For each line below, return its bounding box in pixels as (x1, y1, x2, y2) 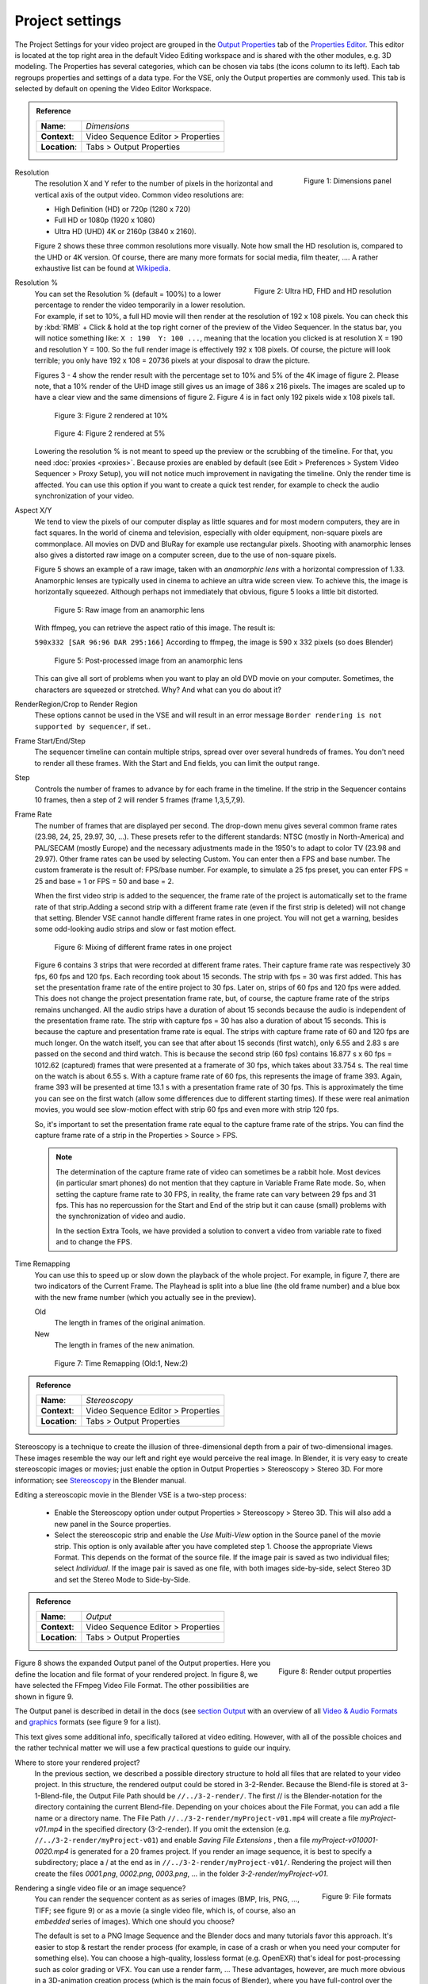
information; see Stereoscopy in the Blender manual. (14, 1475, 186, 1485)
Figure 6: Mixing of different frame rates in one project (54, 942, 232, 952)
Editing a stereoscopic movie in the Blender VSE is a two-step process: (14, 1490, 247, 1499)
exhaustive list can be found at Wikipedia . (34, 263, 171, 273)
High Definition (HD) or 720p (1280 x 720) (54, 205, 191, 214)
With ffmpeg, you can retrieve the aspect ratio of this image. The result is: (34, 623, 276, 632)
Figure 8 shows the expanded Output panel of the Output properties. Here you (14, 1659, 271, 1668)
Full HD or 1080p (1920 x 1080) (54, 215, 155, 225)
